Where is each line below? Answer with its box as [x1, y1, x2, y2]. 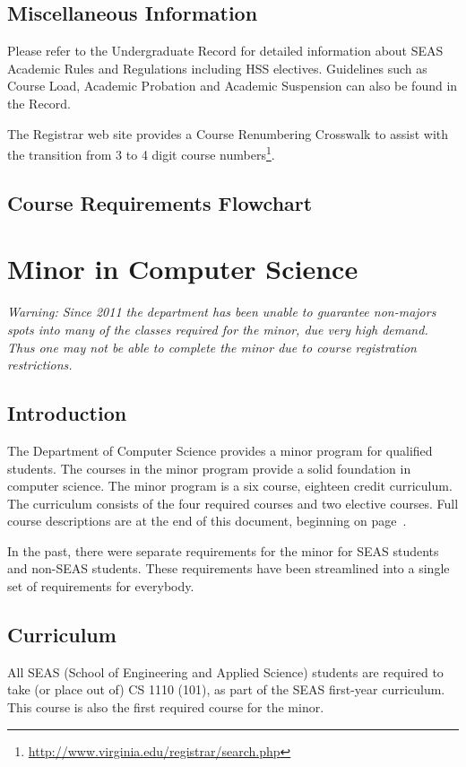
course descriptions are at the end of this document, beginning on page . [7, 511, 407, 530]
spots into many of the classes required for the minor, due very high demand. [7, 319, 428, 338]
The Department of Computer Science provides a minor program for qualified [7, 440, 433, 459]
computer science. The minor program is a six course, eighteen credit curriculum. [7, 476, 453, 495]
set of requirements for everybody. [7, 577, 194, 596]
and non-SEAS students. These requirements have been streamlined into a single [7, 559, 450, 578]
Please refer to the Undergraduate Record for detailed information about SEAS [7, 41, 444, 60]
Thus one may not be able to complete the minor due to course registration [7, 337, 417, 356]
